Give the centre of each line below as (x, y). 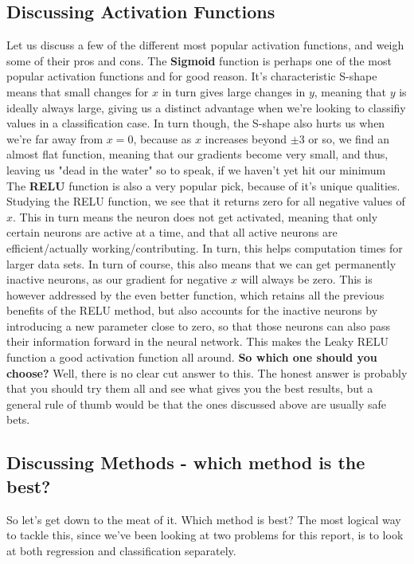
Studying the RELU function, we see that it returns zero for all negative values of (206, 201)
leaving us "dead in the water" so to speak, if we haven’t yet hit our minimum (196, 169)
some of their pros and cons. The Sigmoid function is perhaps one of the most (199, 60)
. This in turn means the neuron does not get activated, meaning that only (195, 216)
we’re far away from (55, 138)
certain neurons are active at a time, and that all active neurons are (172, 232)
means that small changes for (78, 91)
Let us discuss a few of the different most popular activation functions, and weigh (205, 45)
